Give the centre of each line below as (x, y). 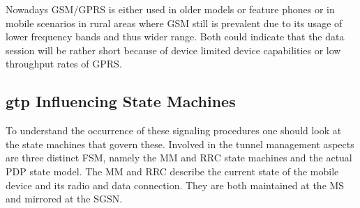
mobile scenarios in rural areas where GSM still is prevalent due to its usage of (174, 23)
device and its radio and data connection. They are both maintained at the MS (175, 185)
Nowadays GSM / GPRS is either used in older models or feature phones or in (170, 9)
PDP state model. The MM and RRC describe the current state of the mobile (172, 171)
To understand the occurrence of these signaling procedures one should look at (174, 130)
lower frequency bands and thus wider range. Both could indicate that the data (175, 37)
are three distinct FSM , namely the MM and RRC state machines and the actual (179, 158)
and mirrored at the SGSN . (64, 199)
